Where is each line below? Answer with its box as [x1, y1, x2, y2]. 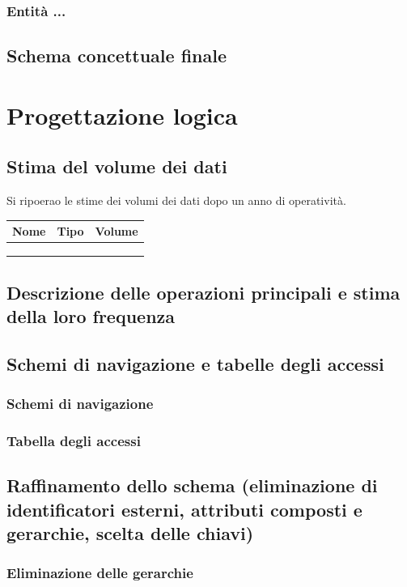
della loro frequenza [6, 303, 176, 328]
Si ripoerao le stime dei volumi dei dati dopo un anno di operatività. [6, 192, 346, 209]
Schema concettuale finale [6, 43, 227, 68]
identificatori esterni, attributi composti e [6, 496, 362, 521]
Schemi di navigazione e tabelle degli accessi [6, 351, 384, 376]
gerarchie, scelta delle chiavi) [6, 520, 254, 545]
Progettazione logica [6, 98, 238, 131]
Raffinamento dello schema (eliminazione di [6, 473, 378, 498]
